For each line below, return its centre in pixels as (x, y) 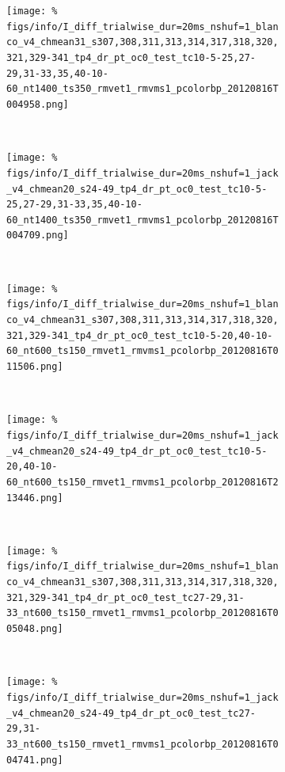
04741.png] (35, 760)
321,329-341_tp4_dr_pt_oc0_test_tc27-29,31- (125, 597)
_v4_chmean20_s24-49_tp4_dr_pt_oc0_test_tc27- (131, 713)
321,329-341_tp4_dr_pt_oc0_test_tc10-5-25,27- (131, 57)
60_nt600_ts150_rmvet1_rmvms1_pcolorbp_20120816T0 (142, 351)
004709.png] (38, 236)
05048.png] (35, 629)
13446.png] (35, 498)
